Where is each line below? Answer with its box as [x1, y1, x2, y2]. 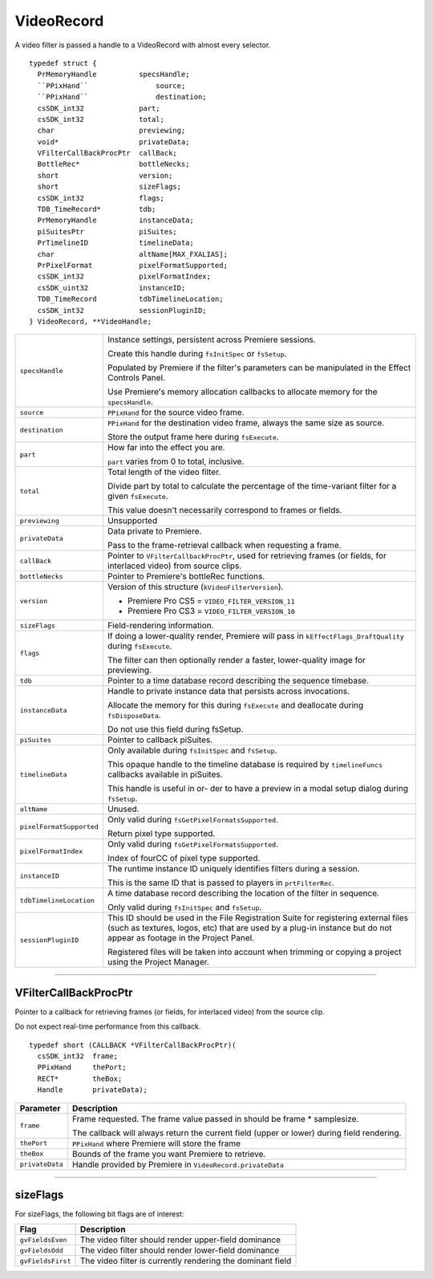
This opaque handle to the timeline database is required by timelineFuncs [107, 759, 382, 770]
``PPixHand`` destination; [37, 92, 208, 102]
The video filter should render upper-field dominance [79, 1234, 281, 1245]
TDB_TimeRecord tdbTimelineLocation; [37, 294, 224, 304]
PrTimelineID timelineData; [37, 238, 194, 248]
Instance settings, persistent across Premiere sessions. [107, 334, 316, 345]
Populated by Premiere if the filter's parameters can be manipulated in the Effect [107, 362, 411, 373]
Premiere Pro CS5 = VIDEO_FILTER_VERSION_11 [127, 595, 295, 607]
